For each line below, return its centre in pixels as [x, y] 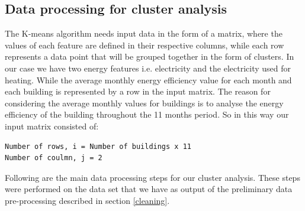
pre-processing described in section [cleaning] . [87, 200]
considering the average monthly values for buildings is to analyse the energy [144, 103]
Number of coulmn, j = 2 [54, 158]
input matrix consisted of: [52, 126]
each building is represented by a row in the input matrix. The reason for [138, 91]
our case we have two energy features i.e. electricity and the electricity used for [148, 68]
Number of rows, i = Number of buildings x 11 [98, 146]
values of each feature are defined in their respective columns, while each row [145, 45]
